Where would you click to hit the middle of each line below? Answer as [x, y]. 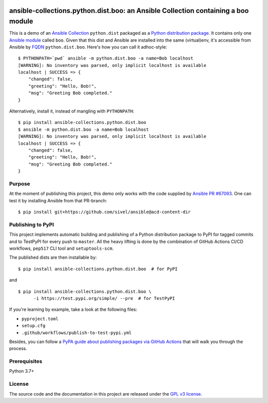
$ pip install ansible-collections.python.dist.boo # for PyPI [98, 269]
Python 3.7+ [22, 371]
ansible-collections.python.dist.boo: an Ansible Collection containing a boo [129, 11]
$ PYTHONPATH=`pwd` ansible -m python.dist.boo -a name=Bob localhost [106, 58]
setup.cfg [33, 326]
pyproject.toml [40, 319]
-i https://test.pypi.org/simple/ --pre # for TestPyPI [104, 298]
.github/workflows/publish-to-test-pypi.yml [77, 333]
